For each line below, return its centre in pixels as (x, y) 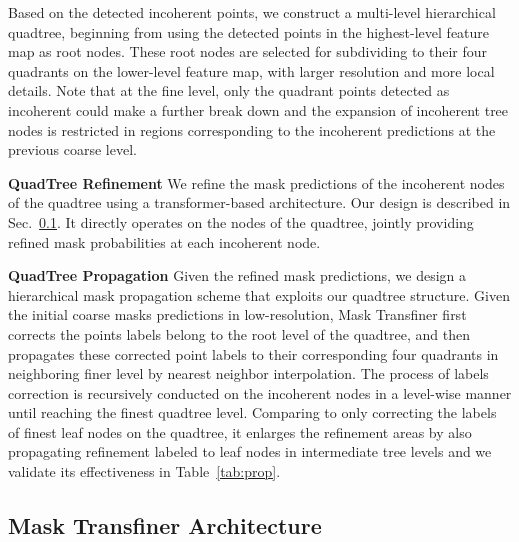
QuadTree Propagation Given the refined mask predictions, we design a (237, 275)
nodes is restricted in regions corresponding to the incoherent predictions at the (252, 129)
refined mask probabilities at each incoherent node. (164, 241)
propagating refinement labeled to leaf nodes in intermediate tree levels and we (250, 451)
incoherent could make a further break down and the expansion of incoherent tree (258, 109)
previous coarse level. (72, 149)
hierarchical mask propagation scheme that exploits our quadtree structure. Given (259, 294)
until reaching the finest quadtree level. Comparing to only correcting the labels (252, 412)
